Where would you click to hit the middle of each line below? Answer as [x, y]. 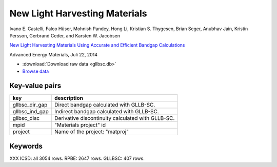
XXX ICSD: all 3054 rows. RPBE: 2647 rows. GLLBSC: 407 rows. [77, 158]
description [69, 98]
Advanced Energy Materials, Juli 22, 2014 [53, 54]
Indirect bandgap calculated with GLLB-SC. [107, 112]
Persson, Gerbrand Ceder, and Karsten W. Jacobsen [65, 35]
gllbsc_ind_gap [31, 112]
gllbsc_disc [26, 118]
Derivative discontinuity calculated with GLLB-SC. [115, 118]
